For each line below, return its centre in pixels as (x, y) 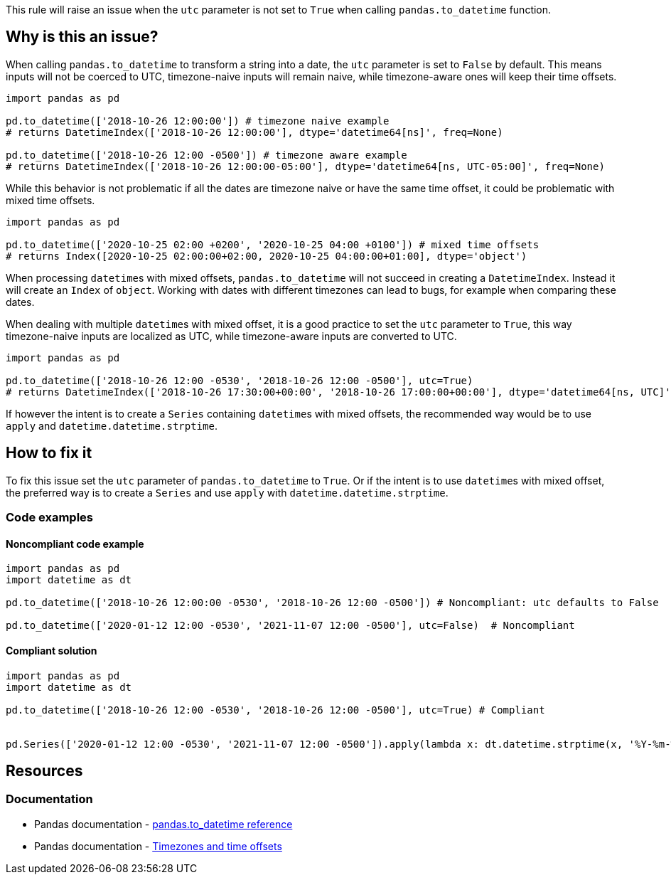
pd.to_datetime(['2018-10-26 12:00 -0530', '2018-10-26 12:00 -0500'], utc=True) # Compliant (275, 710)
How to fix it (49, 453)
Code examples (50, 518)
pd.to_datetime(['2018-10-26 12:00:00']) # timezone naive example (198, 121)
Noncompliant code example (75, 544)
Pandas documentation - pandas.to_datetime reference (163, 824)
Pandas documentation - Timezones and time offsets (158, 846)
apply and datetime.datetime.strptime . (112, 425)
